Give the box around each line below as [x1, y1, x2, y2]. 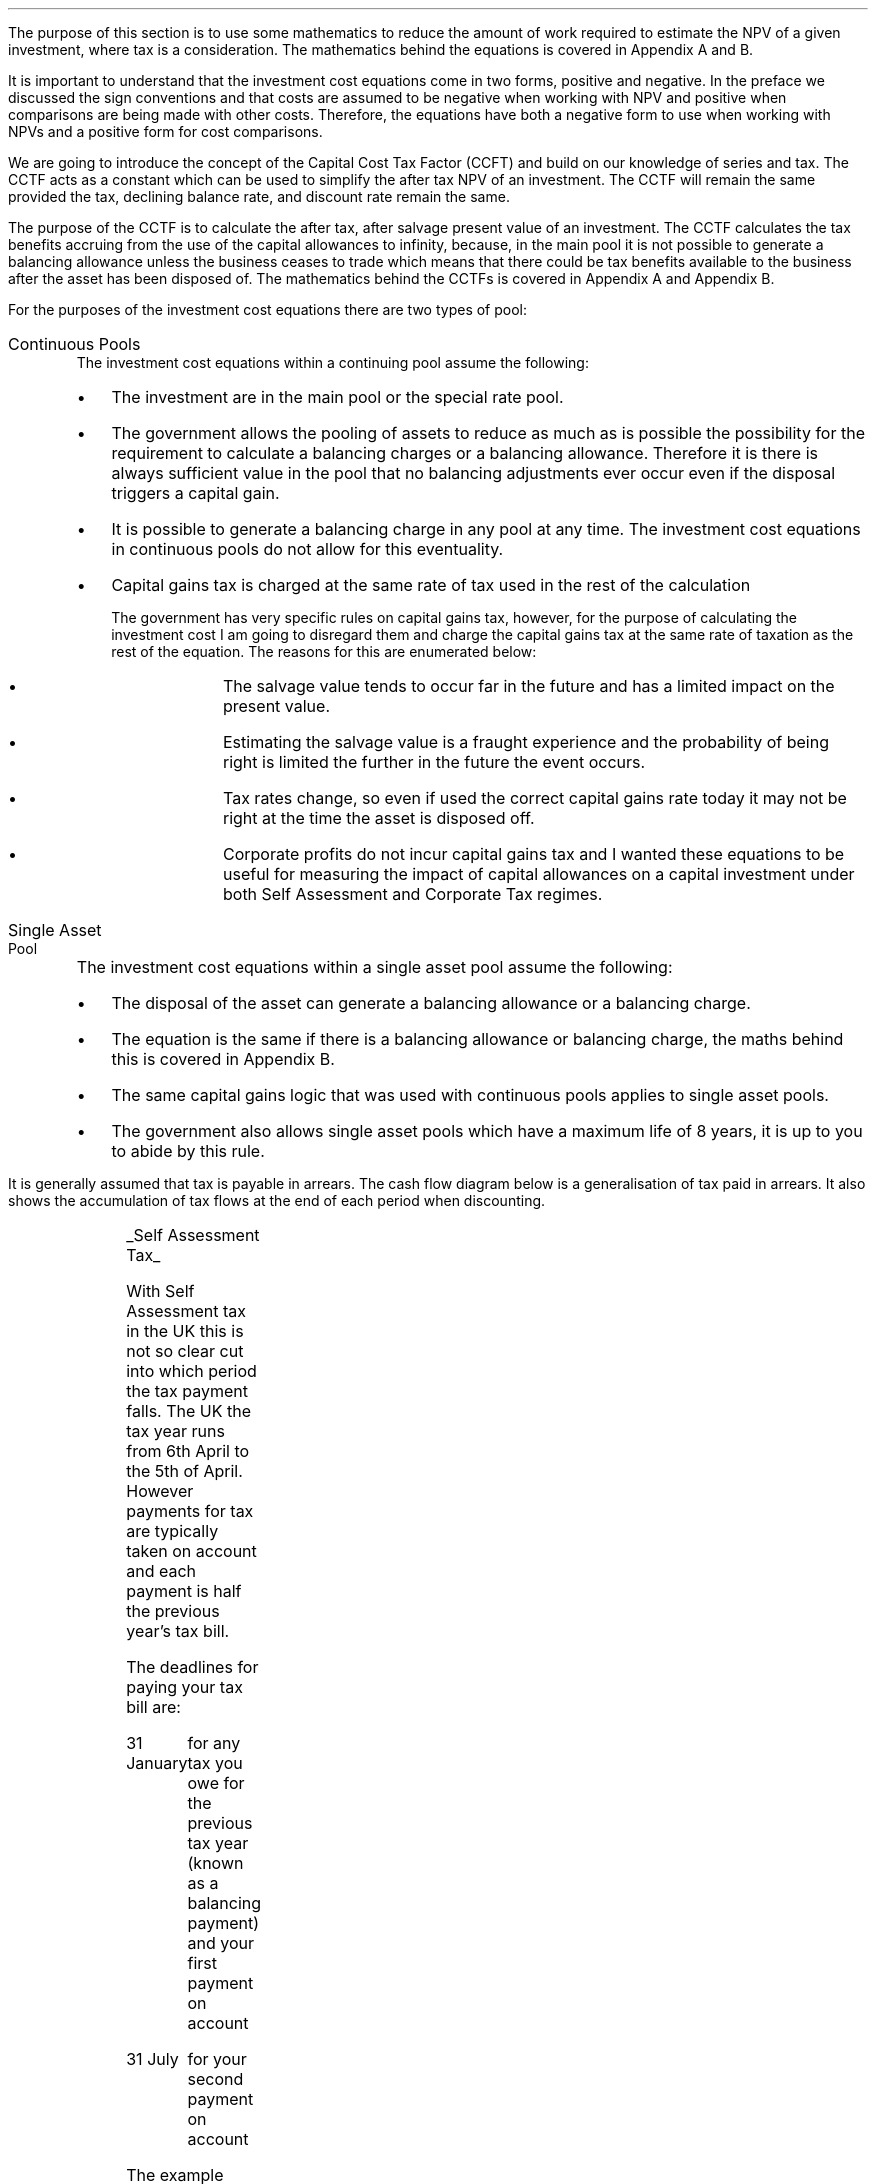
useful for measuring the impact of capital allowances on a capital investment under [222, 864, 855, 884]
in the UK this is [126, 1321, 244, 1341]
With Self [126, 1281, 195, 1301]
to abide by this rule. [111, 1141, 265, 1161]
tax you [187, 1753, 243, 1773]
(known [187, 1853, 244, 1873]
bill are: [126, 1697, 181, 1717]
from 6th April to [126, 1441, 250, 1461]
